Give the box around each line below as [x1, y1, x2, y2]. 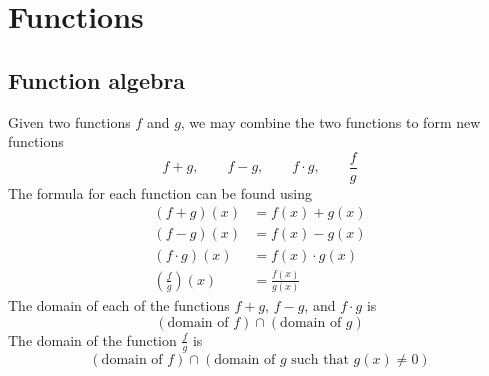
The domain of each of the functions [8, 295, 230, 316]
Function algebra [8, 64, 186, 95]
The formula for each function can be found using [8, 182, 312, 203]
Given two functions [8, 111, 131, 132]
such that [291, 352, 349, 367]
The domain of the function [8, 329, 177, 350]
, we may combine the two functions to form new [180, 111, 481, 132]
